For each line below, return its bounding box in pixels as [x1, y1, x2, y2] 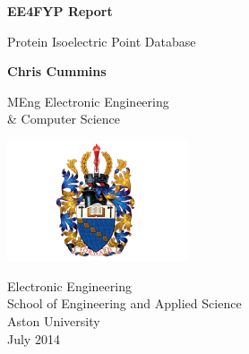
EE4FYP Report [7, 2, 113, 20]
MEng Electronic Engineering [7, 91, 169, 110]
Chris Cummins [7, 62, 107, 81]
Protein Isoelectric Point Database [7, 31, 196, 50]
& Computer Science [7, 109, 121, 128]
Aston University [7, 311, 100, 330]
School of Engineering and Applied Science [7, 294, 242, 313]
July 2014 [7, 329, 60, 348]
